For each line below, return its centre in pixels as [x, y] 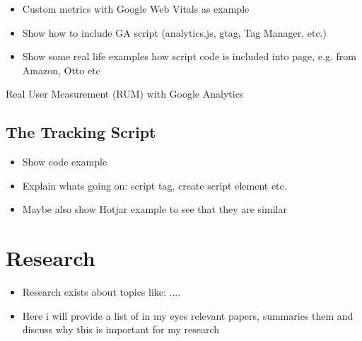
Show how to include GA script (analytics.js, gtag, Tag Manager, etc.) [174, 32]
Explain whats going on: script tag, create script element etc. [154, 185]
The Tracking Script [81, 132]
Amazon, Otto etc [61, 70]
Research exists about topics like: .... [101, 292]
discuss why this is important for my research [121, 329]
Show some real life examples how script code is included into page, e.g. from [189, 56]
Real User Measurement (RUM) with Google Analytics [125, 94]
